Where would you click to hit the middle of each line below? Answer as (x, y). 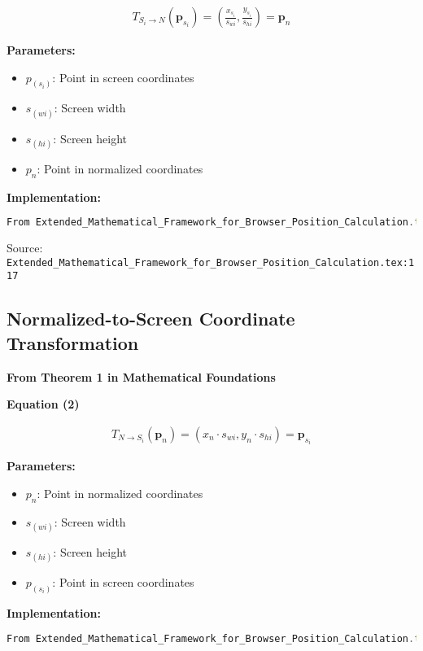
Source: (25, 248)
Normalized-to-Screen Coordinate (151, 319)
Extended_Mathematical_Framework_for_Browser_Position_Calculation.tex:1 (211, 262)
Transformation (73, 342)
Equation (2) (43, 404)
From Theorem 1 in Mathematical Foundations (141, 376)
